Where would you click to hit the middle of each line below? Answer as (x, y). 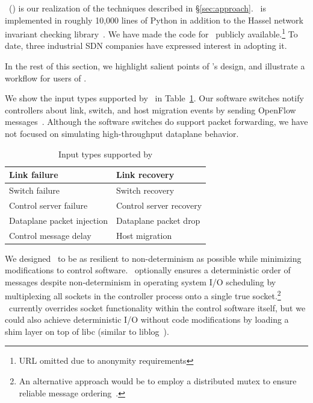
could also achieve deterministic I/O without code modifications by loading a (147, 319)
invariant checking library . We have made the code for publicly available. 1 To (151, 33)
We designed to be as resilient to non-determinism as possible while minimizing (153, 258)
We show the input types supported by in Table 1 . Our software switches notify (154, 98)
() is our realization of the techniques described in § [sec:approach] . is (137, 8)
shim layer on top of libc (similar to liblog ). (87, 331)
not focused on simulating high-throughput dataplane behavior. (122, 133)
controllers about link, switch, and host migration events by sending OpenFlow (150, 109)
